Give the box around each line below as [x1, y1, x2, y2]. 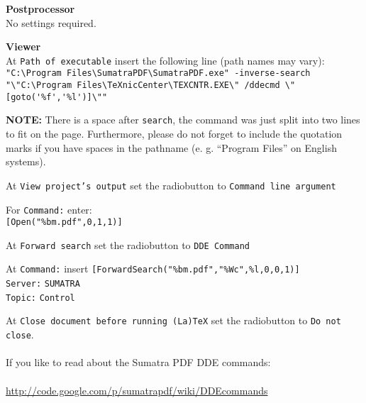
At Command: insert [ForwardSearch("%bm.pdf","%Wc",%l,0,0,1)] [6, 261, 300, 276]
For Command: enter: [6, 201, 92, 216]
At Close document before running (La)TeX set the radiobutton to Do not [6, 313, 341, 328]
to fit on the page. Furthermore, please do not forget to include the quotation [6, 126, 343, 141]
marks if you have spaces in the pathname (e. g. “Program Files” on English [6, 140, 337, 155]
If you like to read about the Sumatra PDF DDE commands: [6, 355, 271, 370]
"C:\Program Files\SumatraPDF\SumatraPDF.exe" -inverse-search [6, 68, 311, 79]
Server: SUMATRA [6, 279, 80, 289]
